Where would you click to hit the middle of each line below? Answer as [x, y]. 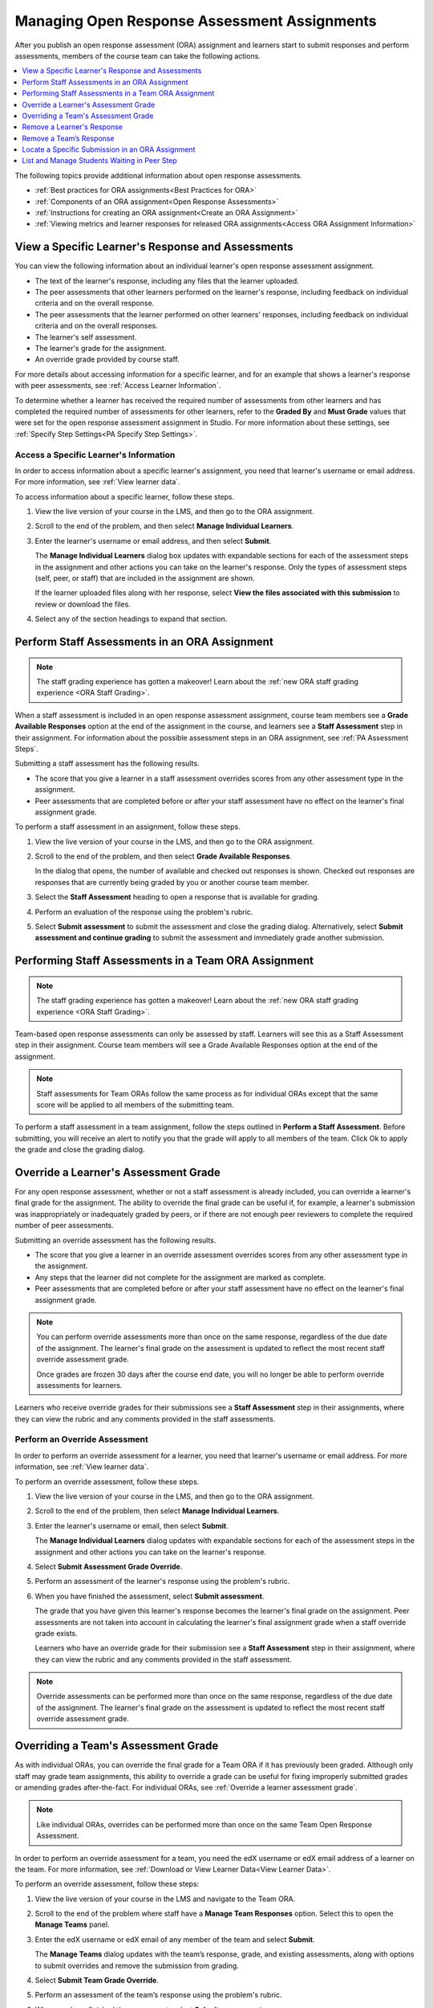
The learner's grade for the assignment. [101, 349]
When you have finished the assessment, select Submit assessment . [150, 1596]
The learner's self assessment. [86, 337]
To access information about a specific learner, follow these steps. [125, 496]
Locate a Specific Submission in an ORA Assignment [109, 149]
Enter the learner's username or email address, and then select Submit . [153, 541]
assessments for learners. [79, 1385]
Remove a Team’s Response [68, 138]
